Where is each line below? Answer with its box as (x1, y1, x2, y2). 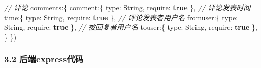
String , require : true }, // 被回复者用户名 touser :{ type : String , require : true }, (4, 22, 257, 32)
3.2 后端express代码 (4, 53, 83, 65)
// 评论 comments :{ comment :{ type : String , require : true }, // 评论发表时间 (4, 2, 251, 12)
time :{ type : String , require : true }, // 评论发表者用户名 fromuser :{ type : (4, 12, 238, 22)
